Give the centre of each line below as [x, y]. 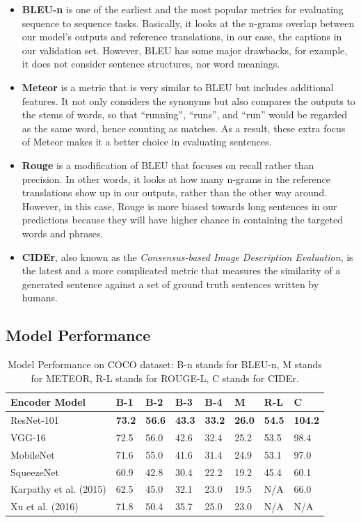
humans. [40, 298]
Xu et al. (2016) [45, 506]
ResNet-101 [35, 420]
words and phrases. [63, 233]
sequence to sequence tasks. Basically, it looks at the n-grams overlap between [188, 23]
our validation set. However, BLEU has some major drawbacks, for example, [185, 50]
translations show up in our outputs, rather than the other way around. [175, 192]
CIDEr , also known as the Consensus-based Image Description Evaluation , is [187, 256]
